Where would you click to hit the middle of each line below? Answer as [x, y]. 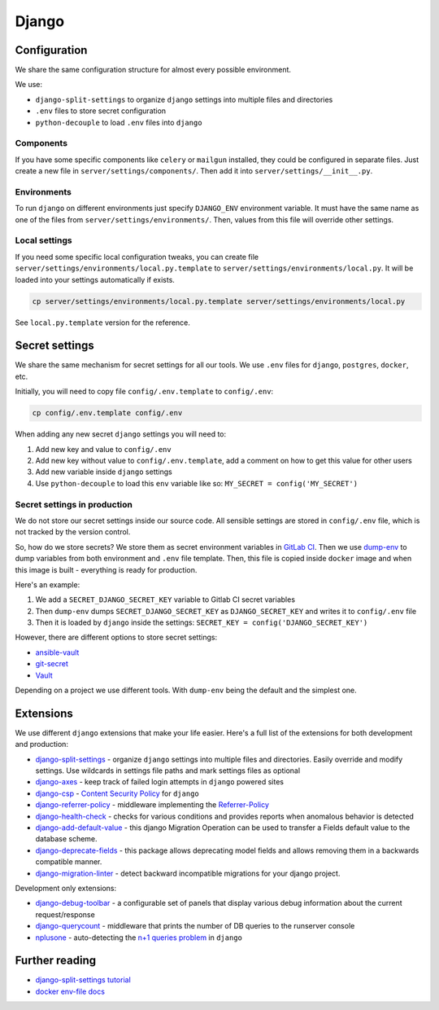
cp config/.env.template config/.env [107, 413]
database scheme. [66, 839]
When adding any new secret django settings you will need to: [121, 434]
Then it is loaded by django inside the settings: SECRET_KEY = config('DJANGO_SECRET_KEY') [202, 622]
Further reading [56, 961]
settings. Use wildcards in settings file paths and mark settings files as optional [168, 771]
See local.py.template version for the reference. [103, 323]
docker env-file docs [70, 991]
